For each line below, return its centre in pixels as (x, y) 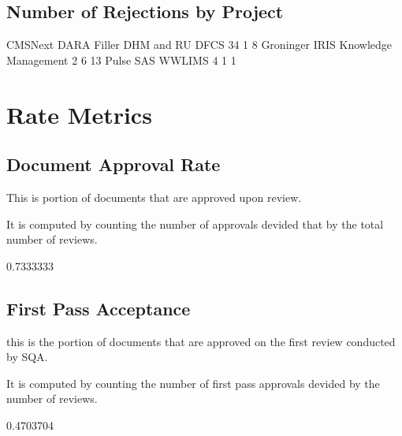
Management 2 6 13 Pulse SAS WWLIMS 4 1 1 (121, 60)
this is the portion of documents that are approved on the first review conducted (201, 341)
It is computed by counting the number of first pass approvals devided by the (193, 383)
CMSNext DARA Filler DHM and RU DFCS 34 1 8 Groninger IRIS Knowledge (199, 45)
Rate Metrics (79, 114)
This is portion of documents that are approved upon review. (154, 197)
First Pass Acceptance (99, 308)
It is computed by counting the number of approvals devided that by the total (195, 224)
